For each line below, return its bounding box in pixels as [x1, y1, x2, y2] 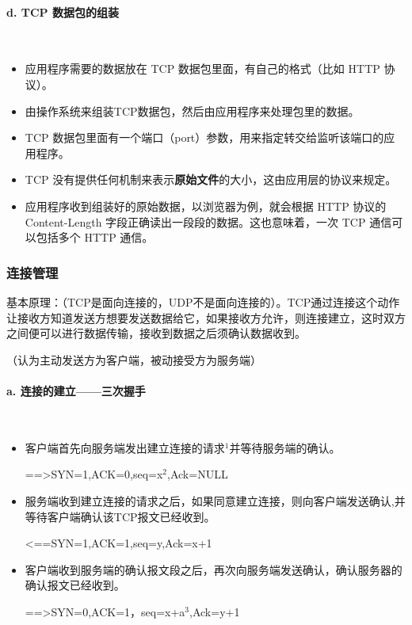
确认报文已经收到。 [25, 577, 125, 593]
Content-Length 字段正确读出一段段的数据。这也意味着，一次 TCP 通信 [25, 213, 392, 230]
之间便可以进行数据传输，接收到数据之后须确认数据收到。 [6, 325, 306, 341]
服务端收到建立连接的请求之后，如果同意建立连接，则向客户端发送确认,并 [25, 492, 406, 509]
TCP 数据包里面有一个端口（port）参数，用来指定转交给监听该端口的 [25, 129, 384, 146]
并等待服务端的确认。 [229, 439, 341, 455]
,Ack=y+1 [189, 603, 240, 619]
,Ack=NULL [167, 466, 228, 482]
